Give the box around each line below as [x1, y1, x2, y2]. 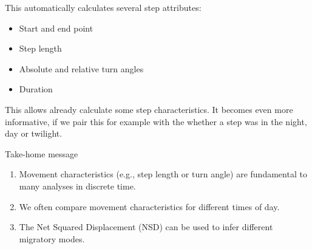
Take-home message [5, 147, 78, 160]
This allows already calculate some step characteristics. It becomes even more [5, 103, 293, 115]
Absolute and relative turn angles [19, 62, 144, 75]
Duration [19, 83, 53, 95]
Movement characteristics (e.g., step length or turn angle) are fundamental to [19, 168, 307, 180]
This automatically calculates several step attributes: [5, 1, 202, 13]
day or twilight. [5, 127, 63, 140]
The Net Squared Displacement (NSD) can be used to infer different [19, 220, 273, 233]
